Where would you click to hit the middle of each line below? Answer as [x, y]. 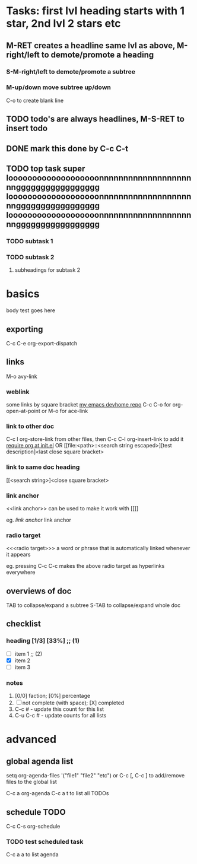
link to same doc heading [43, 467]
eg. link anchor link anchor [39, 520]
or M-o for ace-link [65, 411]
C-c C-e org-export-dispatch [42, 343]
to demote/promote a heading [98, 55]
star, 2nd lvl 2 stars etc [63, 23]
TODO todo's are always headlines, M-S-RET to [96, 119]
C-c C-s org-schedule [33, 827]
